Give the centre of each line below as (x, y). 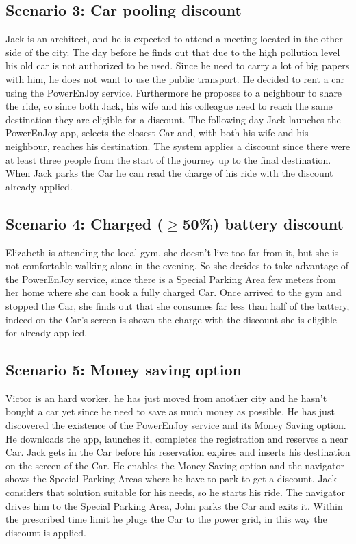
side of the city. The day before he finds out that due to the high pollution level (173, 52)
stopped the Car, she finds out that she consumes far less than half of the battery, (178, 305)
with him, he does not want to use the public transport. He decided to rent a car (175, 78)
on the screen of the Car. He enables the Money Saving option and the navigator (175, 465)
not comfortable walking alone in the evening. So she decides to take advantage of (177, 265)
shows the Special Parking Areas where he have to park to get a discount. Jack (171, 479)
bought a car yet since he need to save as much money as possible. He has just (170, 411)
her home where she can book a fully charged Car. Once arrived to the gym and (174, 292)
